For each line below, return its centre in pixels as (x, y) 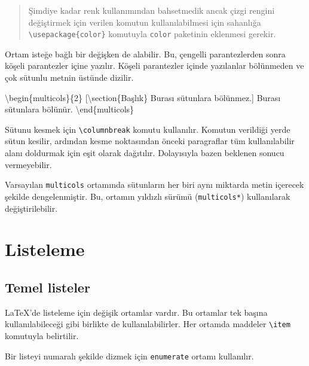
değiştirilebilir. (31, 208)
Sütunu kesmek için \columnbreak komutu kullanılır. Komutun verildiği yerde (148, 129)
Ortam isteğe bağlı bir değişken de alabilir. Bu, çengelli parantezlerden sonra (145, 54)
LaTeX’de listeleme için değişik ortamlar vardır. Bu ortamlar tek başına (136, 312)
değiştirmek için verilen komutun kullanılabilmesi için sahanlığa (145, 22)
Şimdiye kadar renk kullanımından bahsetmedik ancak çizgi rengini (152, 10)
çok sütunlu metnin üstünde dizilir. (69, 77)
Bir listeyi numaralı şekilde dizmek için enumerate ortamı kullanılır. (129, 356)
